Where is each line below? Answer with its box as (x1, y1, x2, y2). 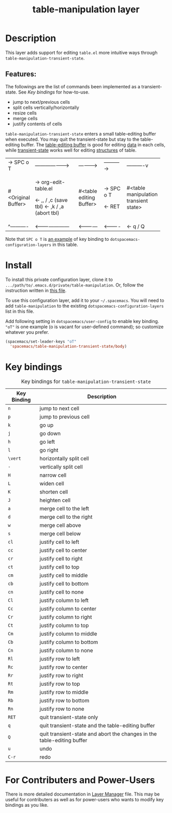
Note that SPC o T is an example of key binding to (5, 236, 109, 242)
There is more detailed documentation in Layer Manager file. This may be (5, 791, 160, 797)
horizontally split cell (39, 455, 89, 462)
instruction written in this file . (5, 287, 67, 293)
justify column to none (39, 647, 93, 654)
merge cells (12, 115, 38, 121)
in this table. (52, 241, 78, 248)
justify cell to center (39, 547, 88, 554)
